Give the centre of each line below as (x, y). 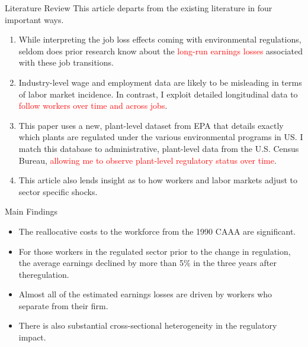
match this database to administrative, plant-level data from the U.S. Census (159, 148)
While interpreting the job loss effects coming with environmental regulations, (160, 39)
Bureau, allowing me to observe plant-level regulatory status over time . (147, 160)
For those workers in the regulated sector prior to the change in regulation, (155, 251)
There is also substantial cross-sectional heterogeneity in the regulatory (148, 325)
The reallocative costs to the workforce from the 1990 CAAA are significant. (157, 231)
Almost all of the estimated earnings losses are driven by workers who (145, 294)
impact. (32, 337)
